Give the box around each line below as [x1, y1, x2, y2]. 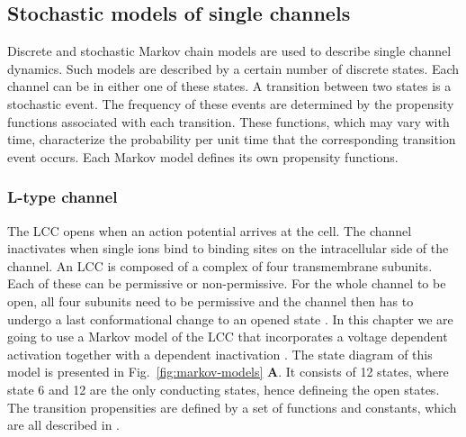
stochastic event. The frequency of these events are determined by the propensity [7, 94, 454, 113]
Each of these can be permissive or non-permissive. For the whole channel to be [7, 274, 446, 293]
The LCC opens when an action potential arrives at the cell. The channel [7, 221, 412, 240]
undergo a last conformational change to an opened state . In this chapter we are [7, 309, 453, 328]
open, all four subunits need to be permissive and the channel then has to [7, 291, 414, 310]
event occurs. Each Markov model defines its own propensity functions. [7, 147, 399, 166]
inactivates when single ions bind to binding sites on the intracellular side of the [7, 239, 449, 258]
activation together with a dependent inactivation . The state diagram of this [7, 344, 433, 363]
